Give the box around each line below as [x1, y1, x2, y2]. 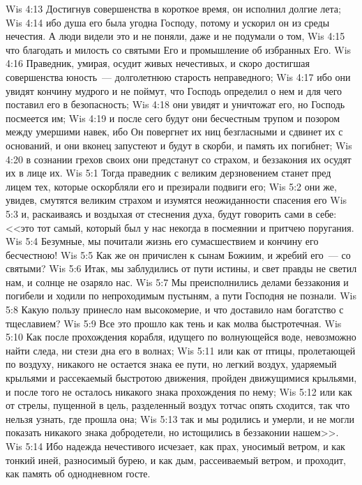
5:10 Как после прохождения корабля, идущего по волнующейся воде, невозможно [6, 329, 356, 344]
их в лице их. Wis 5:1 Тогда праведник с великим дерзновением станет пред [6, 165, 331, 180]
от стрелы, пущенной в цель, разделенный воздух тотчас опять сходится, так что [6, 398, 350, 412]
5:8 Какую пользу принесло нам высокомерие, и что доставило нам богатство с [6, 302, 344, 317]
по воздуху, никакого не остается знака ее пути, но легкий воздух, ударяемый [6, 357, 337, 371]
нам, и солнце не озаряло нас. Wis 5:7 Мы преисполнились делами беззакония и [6, 274, 349, 289]
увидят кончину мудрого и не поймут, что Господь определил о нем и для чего [6, 83, 342, 98]
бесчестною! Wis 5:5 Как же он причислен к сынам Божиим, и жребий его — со [6, 247, 351, 262]
